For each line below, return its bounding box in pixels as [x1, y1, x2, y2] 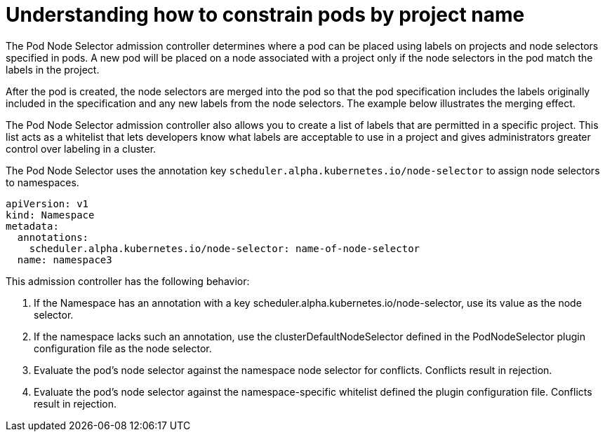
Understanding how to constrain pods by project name [6, 3, 525, 27]
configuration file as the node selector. [34, 342, 212, 354]
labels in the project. [6, 63, 100, 76]
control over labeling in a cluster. [6, 142, 157, 155]
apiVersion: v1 [6, 197, 89, 209]
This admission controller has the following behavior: [6, 275, 250, 287]
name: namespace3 [17, 254, 112, 265]
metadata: [6, 220, 59, 232]
